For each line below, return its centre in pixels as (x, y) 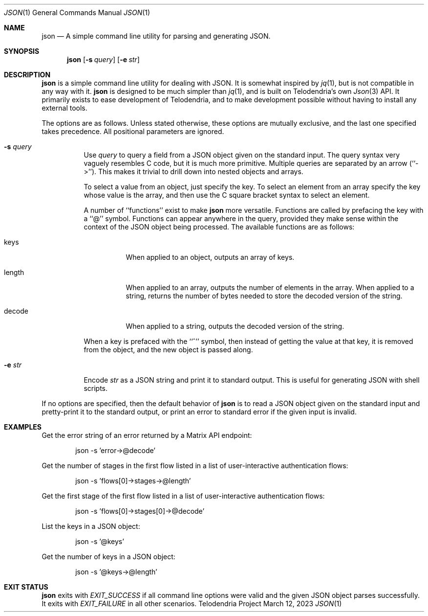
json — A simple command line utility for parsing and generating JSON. (156, 36)
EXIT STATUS (26, 587)
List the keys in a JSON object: (91, 526)
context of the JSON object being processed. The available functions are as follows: (219, 227)
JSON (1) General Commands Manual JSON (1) (77, 12)
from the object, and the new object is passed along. (168, 350)
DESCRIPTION (27, 75)
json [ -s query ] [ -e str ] (103, 59)
